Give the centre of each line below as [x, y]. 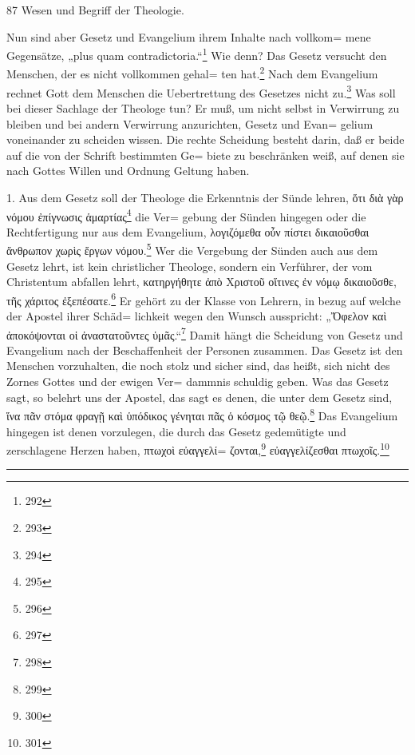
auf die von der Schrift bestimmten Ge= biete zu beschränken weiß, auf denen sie [206, 155]
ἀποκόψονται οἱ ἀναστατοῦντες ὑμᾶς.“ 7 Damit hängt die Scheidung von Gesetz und [205, 333]
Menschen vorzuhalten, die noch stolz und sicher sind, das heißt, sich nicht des [198, 366]
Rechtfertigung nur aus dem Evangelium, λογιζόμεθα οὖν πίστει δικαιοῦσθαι [188, 231]
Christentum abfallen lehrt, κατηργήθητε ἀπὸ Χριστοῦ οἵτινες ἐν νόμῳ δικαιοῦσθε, [202, 282]
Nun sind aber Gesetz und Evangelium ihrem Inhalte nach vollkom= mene [189, 36]
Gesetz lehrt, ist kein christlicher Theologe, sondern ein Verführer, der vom [190, 266]
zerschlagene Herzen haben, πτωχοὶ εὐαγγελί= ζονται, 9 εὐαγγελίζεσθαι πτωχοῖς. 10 [198, 449]
